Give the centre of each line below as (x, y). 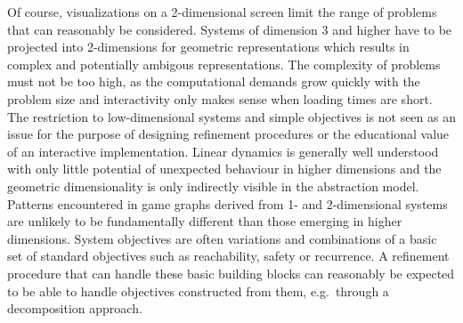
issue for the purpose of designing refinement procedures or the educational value (228, 134)
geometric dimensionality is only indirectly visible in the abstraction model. (213, 186)
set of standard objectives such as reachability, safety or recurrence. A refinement (228, 256)
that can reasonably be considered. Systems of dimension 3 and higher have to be (230, 29)
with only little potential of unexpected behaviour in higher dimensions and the (224, 169)
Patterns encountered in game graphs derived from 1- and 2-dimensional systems (227, 203)
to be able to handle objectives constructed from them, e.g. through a (198, 291)
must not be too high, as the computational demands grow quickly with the (214, 81)
